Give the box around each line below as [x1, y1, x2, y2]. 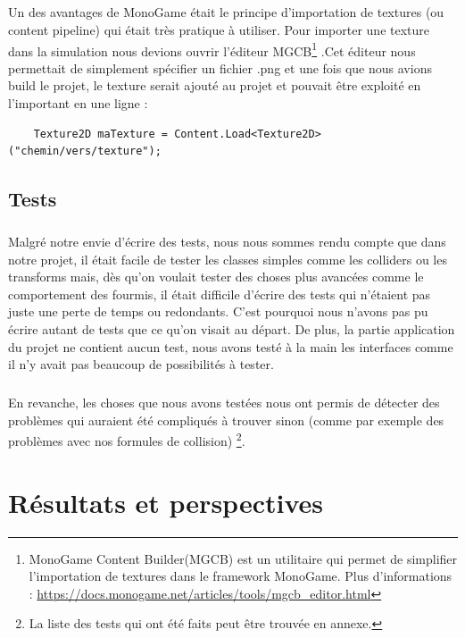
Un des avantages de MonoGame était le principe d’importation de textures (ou [8, 3, 444, 21]
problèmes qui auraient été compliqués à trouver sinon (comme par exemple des [8, 410, 444, 429]
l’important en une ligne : [8, 94, 148, 112]
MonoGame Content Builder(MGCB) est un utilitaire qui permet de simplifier [29, 549, 458, 567]
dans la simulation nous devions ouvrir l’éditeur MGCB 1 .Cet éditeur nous [8, 38, 416, 60]
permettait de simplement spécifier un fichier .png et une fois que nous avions [8, 58, 432, 77]
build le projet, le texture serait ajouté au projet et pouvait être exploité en [8, 76, 421, 95]
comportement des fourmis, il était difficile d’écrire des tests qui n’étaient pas [8, 284, 431, 303]
